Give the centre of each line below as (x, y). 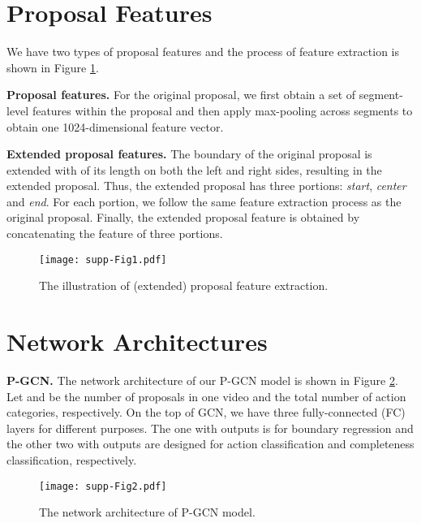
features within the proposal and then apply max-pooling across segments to (222, 110)
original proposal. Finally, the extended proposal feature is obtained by (183, 217)
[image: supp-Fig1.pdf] (103, 259)
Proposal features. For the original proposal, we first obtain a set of (181, 95)
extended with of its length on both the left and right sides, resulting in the (194, 169)
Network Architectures (137, 341)
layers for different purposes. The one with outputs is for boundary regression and (210, 428)
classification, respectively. (72, 460)
